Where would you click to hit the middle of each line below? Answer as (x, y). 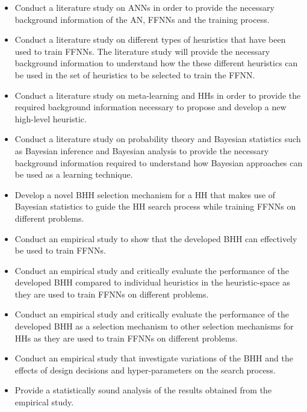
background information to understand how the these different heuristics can (156, 63)
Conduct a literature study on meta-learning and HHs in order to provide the (158, 95)
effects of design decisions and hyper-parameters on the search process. (145, 370)
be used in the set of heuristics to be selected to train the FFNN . (135, 74)
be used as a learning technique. (74, 174)
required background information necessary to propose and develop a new (150, 107)
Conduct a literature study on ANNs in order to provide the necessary (144, 7)
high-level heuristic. (51, 118)
